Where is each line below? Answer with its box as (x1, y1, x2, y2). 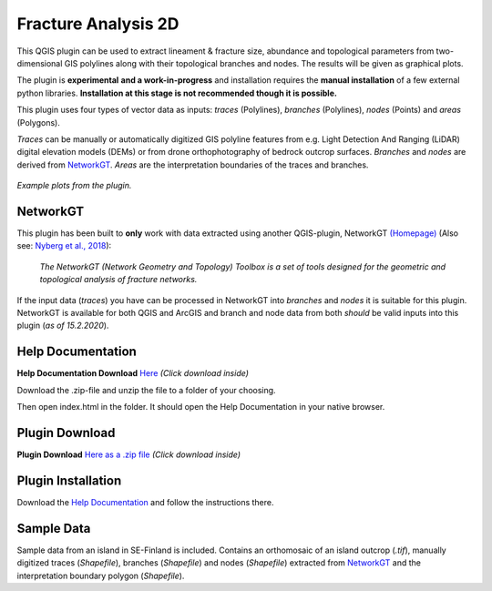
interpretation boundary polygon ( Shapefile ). (16, 570, 185, 581)
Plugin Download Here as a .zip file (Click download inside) (16, 449, 241, 460)
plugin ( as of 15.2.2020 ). (16, 320, 109, 331)
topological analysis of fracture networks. (39, 274, 198, 285)
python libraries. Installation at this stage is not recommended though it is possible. (16, 87, 337, 98)
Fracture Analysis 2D (16, 14, 179, 34)
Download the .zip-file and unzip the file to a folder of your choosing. (16, 384, 277, 395)
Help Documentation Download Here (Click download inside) (16, 368, 250, 379)
